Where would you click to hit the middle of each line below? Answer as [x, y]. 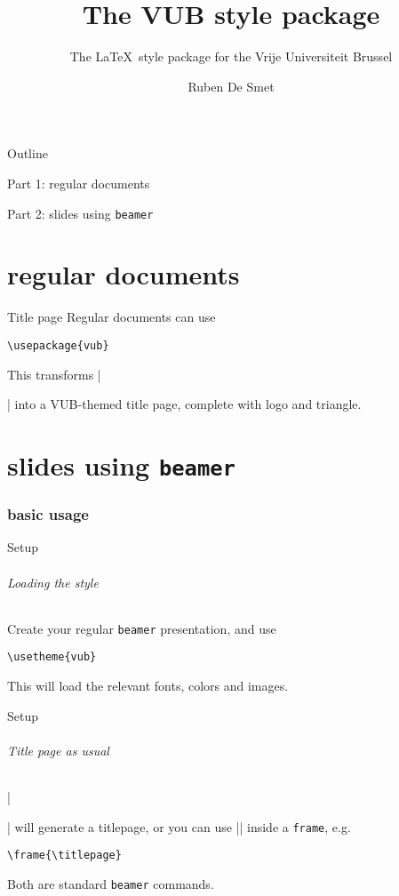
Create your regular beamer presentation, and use [142, 628]
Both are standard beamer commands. [111, 884]
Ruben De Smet [231, 86]
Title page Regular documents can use [112, 317]
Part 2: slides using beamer [80, 213]
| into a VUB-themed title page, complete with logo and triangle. [184, 404]
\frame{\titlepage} [64, 856]
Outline [28, 153]
